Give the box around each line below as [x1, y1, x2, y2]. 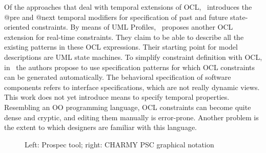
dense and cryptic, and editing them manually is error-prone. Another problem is [4, 112, 259, 122]
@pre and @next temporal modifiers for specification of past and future [4, 11, 228, 22]
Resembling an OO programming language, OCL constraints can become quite [4, 101, 251, 112]
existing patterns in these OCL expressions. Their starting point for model [4, 41, 238, 52]
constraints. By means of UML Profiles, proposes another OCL [32, 21, 233, 32]
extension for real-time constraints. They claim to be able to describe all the [4, 31, 244, 42]
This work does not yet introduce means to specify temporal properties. [4, 92, 230, 102]
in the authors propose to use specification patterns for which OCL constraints [4, 61, 255, 72]
